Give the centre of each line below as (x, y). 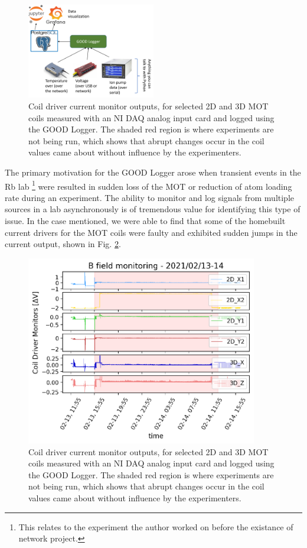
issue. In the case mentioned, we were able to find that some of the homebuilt (145, 220)
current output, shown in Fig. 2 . (63, 244)
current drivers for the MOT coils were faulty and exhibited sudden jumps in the (151, 232)
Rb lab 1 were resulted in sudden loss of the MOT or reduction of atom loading (148, 185)
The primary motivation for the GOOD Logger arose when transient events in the (153, 172)
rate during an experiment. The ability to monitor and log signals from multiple (149, 197)
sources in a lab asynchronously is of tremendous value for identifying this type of (153, 209)
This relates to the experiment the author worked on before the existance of (156, 526)
